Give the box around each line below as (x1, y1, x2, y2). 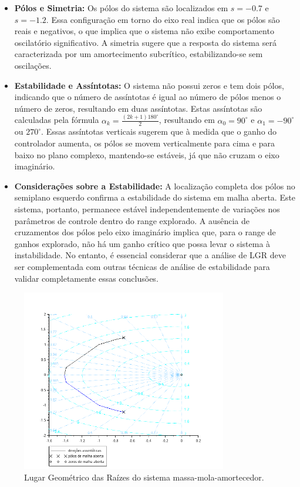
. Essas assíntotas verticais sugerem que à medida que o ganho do (41, 125, 277, 138)
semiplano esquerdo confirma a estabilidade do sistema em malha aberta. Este (14, 191, 296, 204)
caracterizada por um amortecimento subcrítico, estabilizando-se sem (14, 48, 263, 60)
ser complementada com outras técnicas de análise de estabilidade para (14, 261, 270, 273)
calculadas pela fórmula (14, 114, 99, 126)
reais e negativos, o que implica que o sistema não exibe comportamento (14, 25, 274, 37)
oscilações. (14, 59, 52, 71)
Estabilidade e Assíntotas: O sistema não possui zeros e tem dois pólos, (14, 79, 284, 91)
